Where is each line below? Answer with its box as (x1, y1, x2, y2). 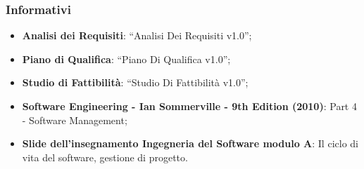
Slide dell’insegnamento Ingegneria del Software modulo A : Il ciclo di (22, 136, 358, 151)
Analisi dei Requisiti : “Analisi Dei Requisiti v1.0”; (22, 28, 252, 43)
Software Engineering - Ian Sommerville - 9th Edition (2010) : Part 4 (22, 99, 357, 113)
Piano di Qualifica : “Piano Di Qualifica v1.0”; (22, 51, 231, 66)
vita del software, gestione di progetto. (22, 149, 188, 164)
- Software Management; (22, 112, 127, 127)
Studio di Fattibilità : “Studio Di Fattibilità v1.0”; (22, 75, 249, 90)
